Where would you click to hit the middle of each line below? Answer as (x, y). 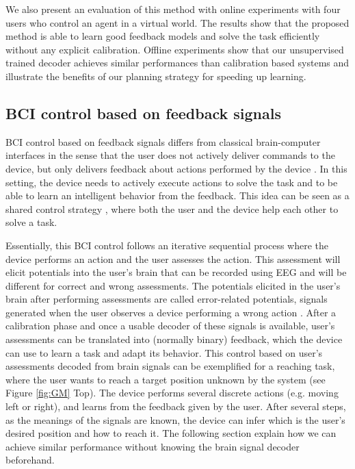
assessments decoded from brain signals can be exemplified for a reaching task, (170, 366)
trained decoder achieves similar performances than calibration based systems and (177, 63)
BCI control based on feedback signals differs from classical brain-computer (163, 141)
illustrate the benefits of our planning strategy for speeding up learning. (156, 76)
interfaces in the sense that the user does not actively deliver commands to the (170, 155)
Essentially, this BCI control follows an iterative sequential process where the (167, 245)
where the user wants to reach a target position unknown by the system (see (166, 379)
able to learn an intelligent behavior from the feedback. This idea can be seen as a (177, 195)
